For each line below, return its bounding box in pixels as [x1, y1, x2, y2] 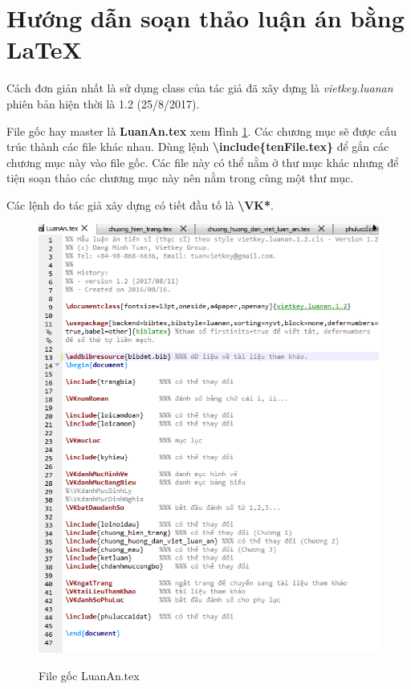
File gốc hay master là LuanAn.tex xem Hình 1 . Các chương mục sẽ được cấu [6, 122, 397, 139]
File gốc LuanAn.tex [39, 667, 140, 684]
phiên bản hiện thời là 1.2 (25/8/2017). [6, 95, 200, 112]
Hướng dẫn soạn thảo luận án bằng [6, 2, 405, 35]
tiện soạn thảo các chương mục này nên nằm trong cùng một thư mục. [6, 169, 354, 186]
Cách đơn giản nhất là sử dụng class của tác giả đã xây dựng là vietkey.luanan [6, 79, 393, 96]
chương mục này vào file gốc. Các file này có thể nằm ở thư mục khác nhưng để [6, 153, 399, 170]
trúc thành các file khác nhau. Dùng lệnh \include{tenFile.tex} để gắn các [6, 138, 389, 155]
